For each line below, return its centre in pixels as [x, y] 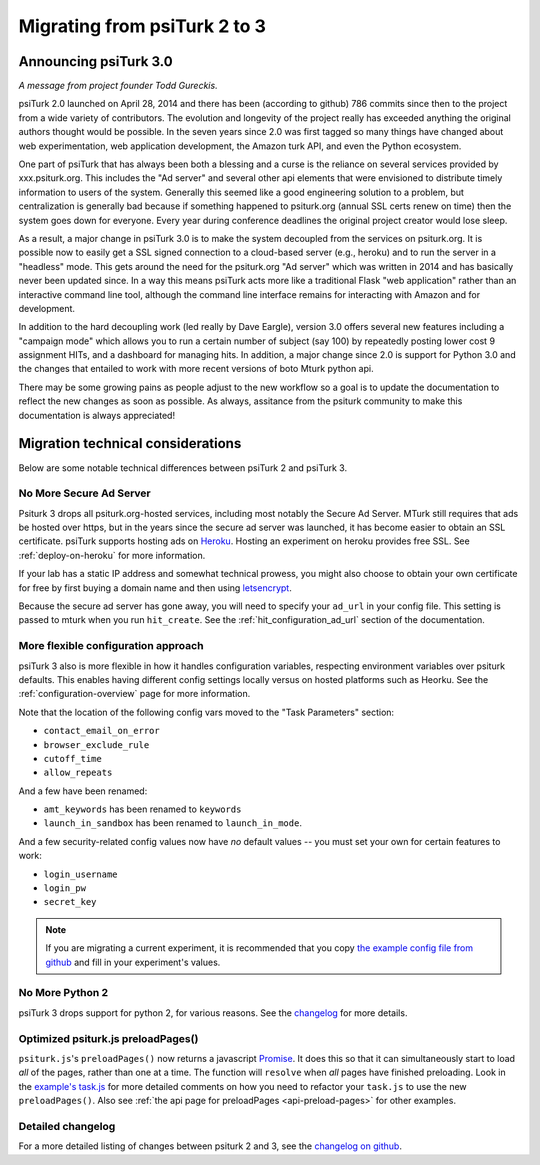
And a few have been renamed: [83, 791]
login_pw [65, 888]
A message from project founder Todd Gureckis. [118, 86]
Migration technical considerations [130, 443]
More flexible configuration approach [111, 646]
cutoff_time [72, 758]
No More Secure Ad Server [85, 493]
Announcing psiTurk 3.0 [96, 61]
